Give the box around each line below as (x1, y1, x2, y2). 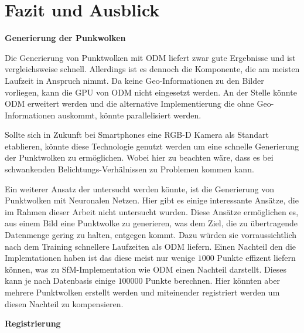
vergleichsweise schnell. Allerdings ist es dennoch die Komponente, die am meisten (5, 63, 300, 75)
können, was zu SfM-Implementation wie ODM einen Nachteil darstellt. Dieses (5, 263, 286, 275)
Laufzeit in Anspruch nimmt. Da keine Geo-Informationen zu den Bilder (5, 74, 264, 86)
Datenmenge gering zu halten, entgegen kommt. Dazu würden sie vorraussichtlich (5, 229, 297, 241)
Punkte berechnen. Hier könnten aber (145, 274, 281, 287)
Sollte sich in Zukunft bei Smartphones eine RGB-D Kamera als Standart (5, 128, 269, 141)
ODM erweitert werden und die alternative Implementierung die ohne (5, 97, 254, 110)
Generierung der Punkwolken (5, 32, 126, 44)
